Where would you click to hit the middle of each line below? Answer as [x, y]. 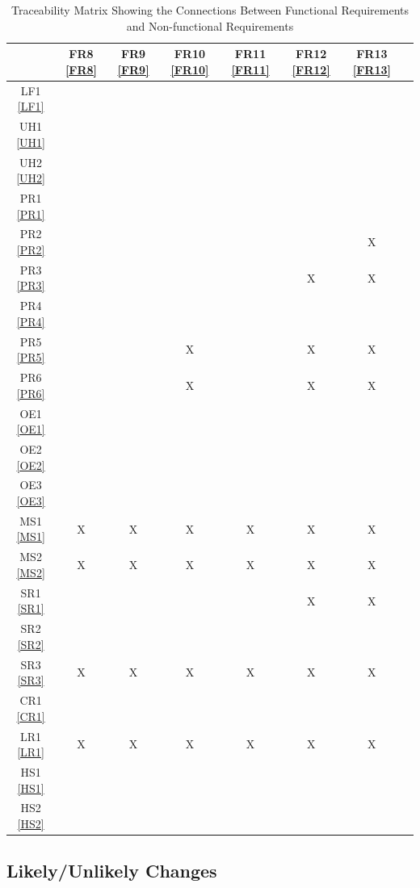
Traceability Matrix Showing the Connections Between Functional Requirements [210, 10]
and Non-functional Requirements [210, 25]
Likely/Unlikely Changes [112, 871]
